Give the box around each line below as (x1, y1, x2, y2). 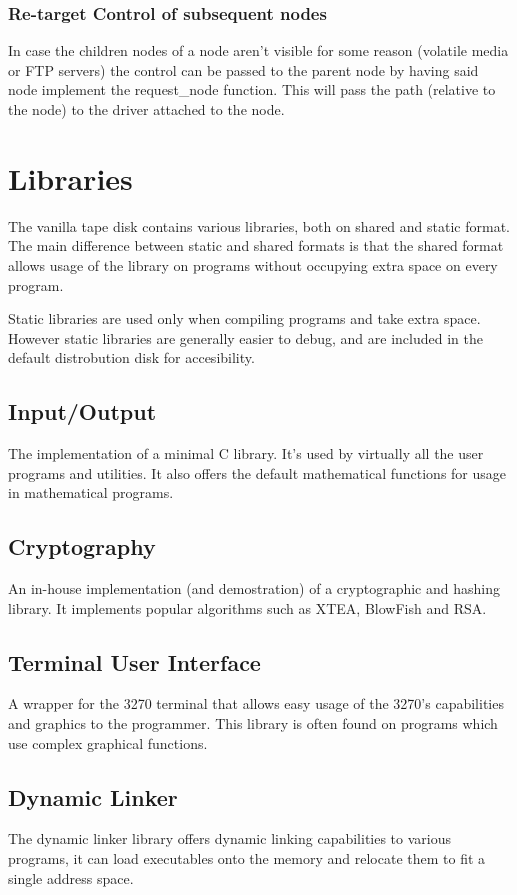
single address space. (8, 867, 134, 888)
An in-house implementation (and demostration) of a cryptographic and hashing (8, 578, 500, 599)
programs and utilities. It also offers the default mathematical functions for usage (8, 462, 507, 483)
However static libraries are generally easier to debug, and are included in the (8, 327, 483, 348)
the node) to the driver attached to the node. (8, 99, 285, 119)
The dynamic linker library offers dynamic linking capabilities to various (8, 828, 452, 849)
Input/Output (8, 396, 157, 427)
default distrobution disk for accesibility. (8, 347, 255, 368)
